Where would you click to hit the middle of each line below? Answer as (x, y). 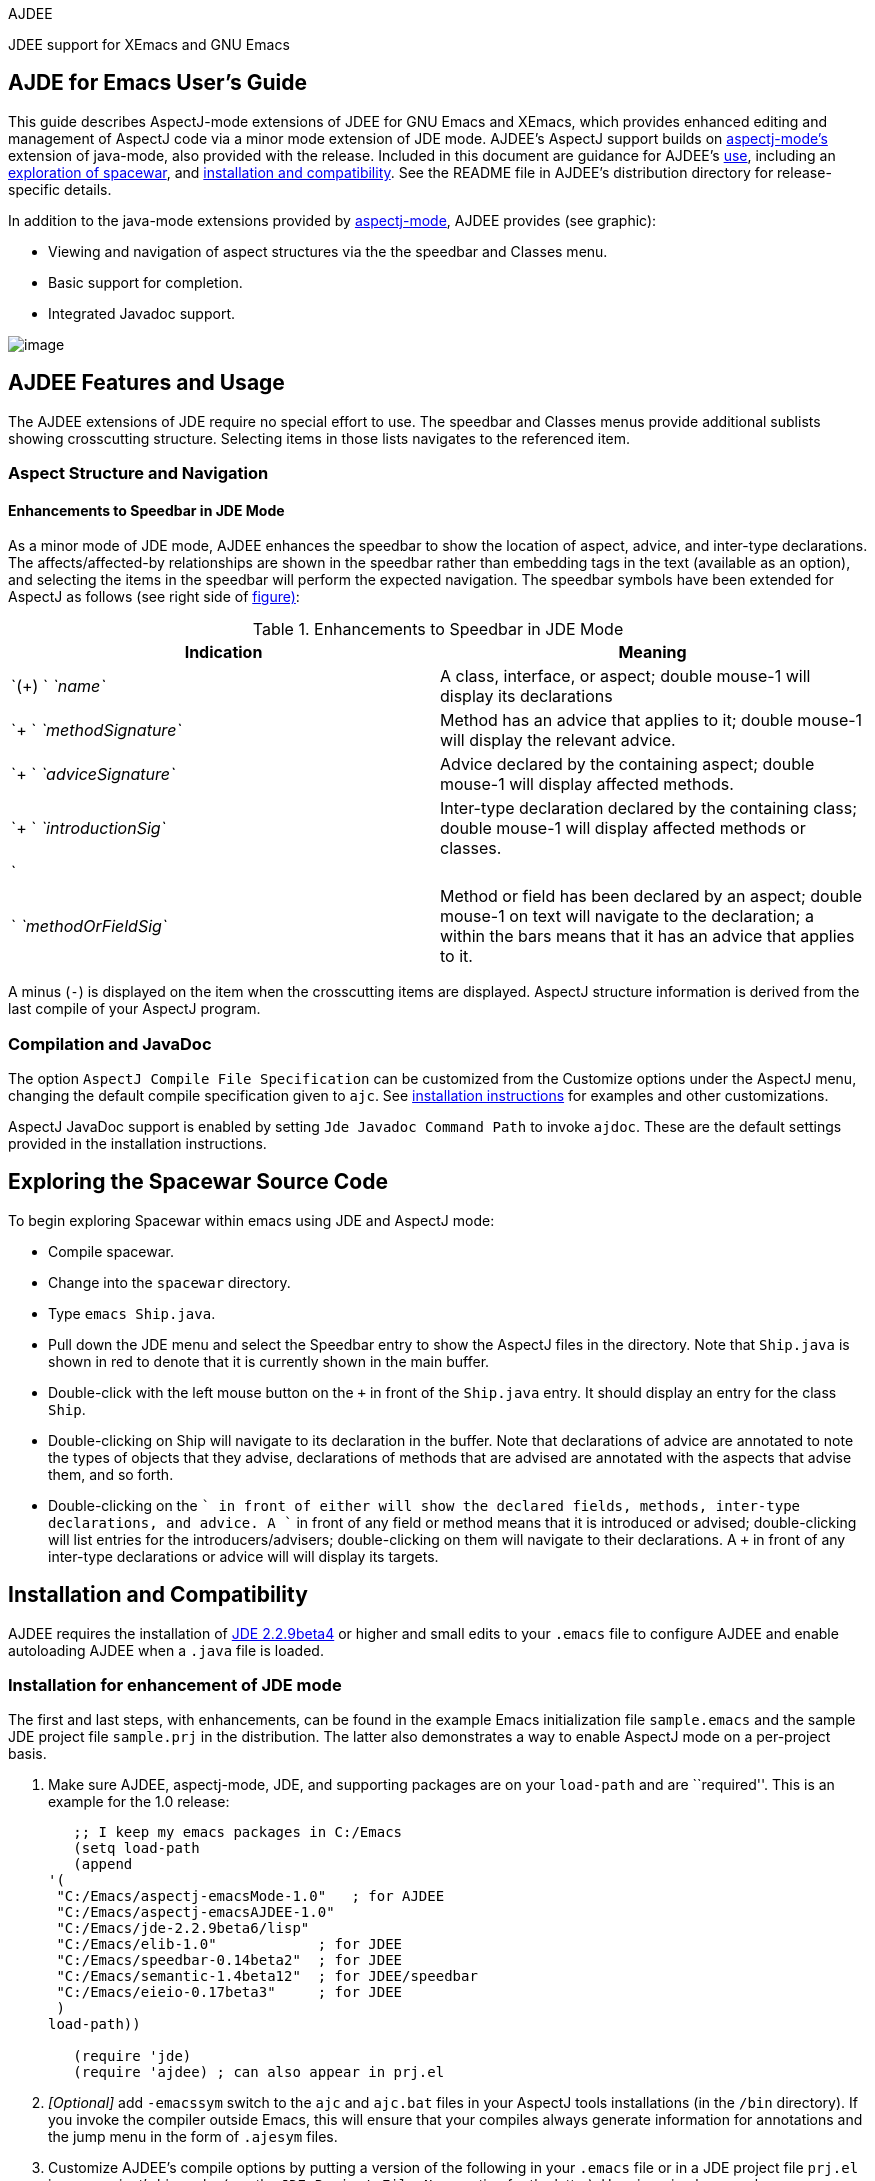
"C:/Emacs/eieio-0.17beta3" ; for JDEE (229, 1992)
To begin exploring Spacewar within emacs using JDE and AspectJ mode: (251, 1220)
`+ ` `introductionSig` (88, 828)
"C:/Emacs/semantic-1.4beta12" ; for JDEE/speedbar (267, 1976)
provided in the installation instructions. (137, 1144)
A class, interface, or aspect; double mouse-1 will (625, 676)
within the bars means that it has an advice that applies (647, 936)
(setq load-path (136, 1848)
